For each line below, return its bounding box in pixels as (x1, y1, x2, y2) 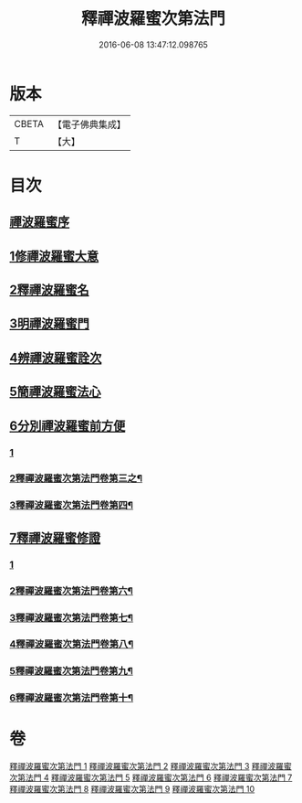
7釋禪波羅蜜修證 (9, 530, 101, 545)
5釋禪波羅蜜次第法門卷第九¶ (9, 665, 134, 678)
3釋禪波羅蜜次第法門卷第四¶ (9, 499, 134, 512)
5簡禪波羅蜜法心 (9, 384, 102, 400)
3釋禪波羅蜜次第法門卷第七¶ (9, 611, 134, 624)
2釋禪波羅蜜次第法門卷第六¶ (9, 584, 134, 597)
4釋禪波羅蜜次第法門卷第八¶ (9, 637, 134, 650)
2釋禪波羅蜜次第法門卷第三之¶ (9, 472, 143, 485)
